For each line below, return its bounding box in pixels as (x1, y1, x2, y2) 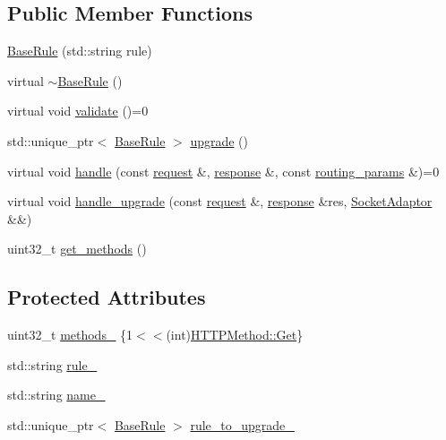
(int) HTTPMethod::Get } (166, 325, 304, 344)
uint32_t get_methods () (7, 239, 147, 258)
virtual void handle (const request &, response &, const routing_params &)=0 (7, 161, 440, 180)
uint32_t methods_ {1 (7, 325, 133, 344)
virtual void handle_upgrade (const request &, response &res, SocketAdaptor (7, 192, 433, 211)
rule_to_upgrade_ (190, 415, 295, 434)
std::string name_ (7, 385, 106, 404)
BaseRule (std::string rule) (7, 41, 152, 60)
